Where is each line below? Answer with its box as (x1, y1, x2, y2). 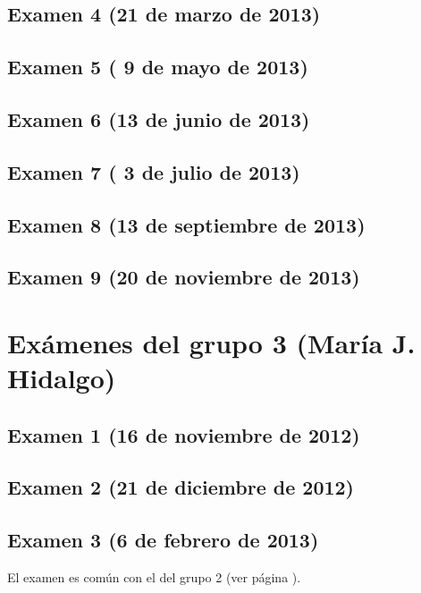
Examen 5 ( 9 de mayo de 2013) (7, 53, 308, 80)
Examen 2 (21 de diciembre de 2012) (7, 473, 354, 501)
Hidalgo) (7, 360, 116, 396)
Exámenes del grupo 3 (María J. (7, 324, 416, 360)
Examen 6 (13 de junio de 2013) (7, 105, 310, 132)
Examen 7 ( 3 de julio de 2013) (7, 157, 300, 185)
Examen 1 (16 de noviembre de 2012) (7, 420, 360, 448)
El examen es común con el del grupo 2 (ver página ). (7, 568, 301, 587)
